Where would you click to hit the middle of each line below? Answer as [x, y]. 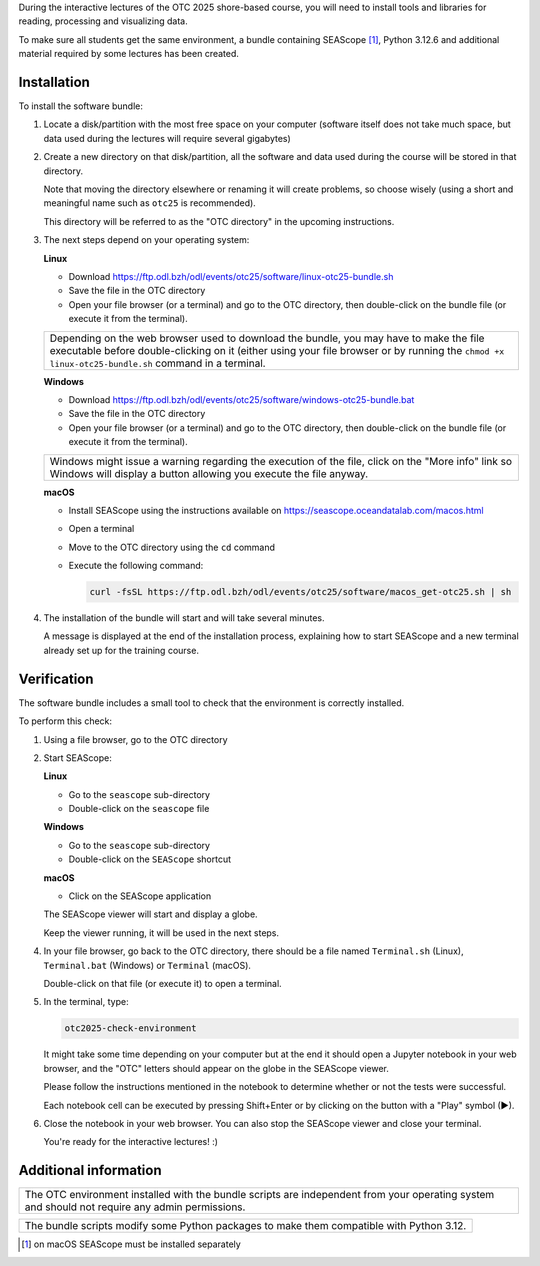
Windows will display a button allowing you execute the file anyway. [209, 473]
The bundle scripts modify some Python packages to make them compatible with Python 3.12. [245, 1226]
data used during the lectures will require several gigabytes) [167, 138]
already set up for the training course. [121, 650]
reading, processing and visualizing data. [103, 21]
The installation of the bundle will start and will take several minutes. [184, 618]
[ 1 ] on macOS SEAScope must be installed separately [131, 1244]
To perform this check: [65, 721]
